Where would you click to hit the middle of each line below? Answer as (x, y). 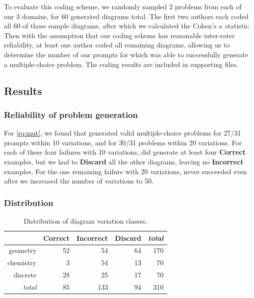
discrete (25, 275)
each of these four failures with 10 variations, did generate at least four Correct (125, 152)
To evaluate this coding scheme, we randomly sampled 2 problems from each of (123, 6)
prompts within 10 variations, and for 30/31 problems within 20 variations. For (123, 142)
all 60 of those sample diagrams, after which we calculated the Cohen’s (110, 26)
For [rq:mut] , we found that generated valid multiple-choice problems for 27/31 (123, 133)
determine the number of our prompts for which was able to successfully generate (126, 54)
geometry (23, 250)
